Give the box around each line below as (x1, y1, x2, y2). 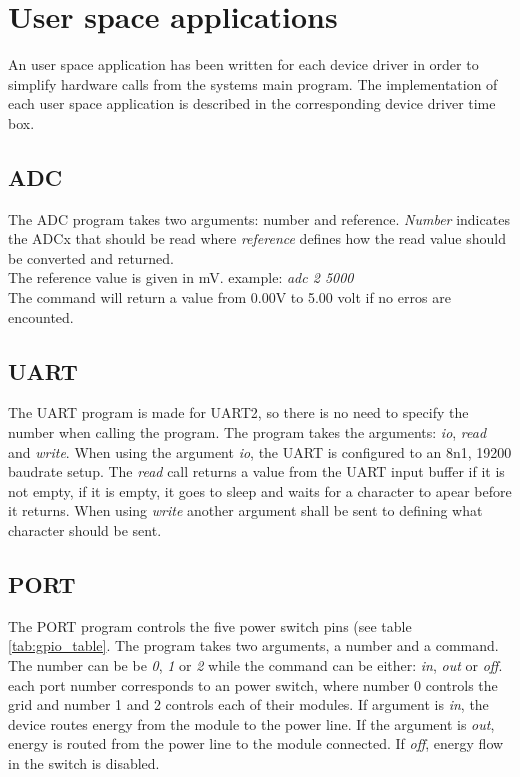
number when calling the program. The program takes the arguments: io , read (8, 422, 487, 443)
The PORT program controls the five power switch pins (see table (8, 615, 412, 636)
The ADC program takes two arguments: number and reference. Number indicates (8, 208, 510, 229)
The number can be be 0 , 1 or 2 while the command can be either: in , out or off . (8, 655, 503, 676)
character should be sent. (8, 520, 162, 541)
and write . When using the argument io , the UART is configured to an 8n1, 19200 (8, 441, 512, 462)
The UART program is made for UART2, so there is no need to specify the (8, 402, 469, 423)
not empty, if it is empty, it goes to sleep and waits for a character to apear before (8, 480, 512, 501)
